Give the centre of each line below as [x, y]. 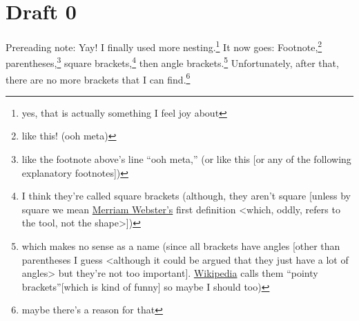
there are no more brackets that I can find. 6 [98, 78]
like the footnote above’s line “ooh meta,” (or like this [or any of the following [186, 159]
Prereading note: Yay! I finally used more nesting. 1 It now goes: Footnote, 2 [164, 46]
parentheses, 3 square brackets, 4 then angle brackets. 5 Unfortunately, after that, [172, 62]
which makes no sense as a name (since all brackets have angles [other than [181, 246]
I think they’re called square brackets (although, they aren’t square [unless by [186, 196]
